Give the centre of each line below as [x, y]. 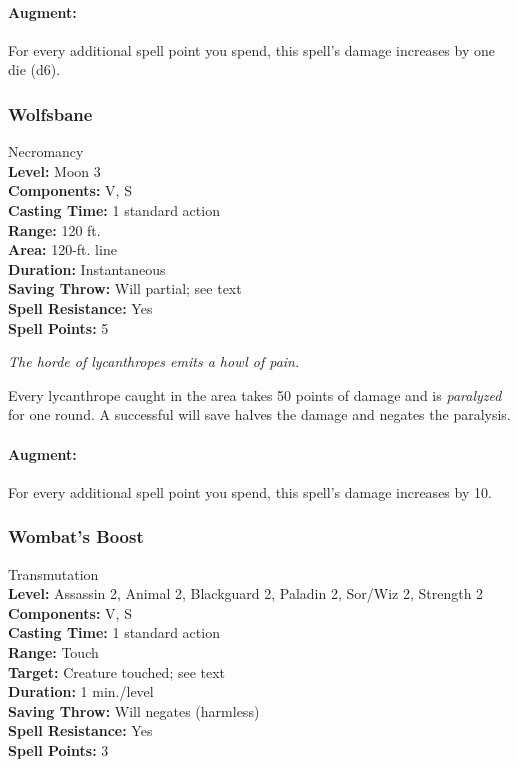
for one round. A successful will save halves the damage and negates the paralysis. [259, 414]
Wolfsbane [50, 113]
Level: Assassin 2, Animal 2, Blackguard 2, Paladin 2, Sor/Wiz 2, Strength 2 [246, 593]
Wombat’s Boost [76, 536]
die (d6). [34, 69]
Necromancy [46, 151]
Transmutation [53, 573]
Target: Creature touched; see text [117, 671]
